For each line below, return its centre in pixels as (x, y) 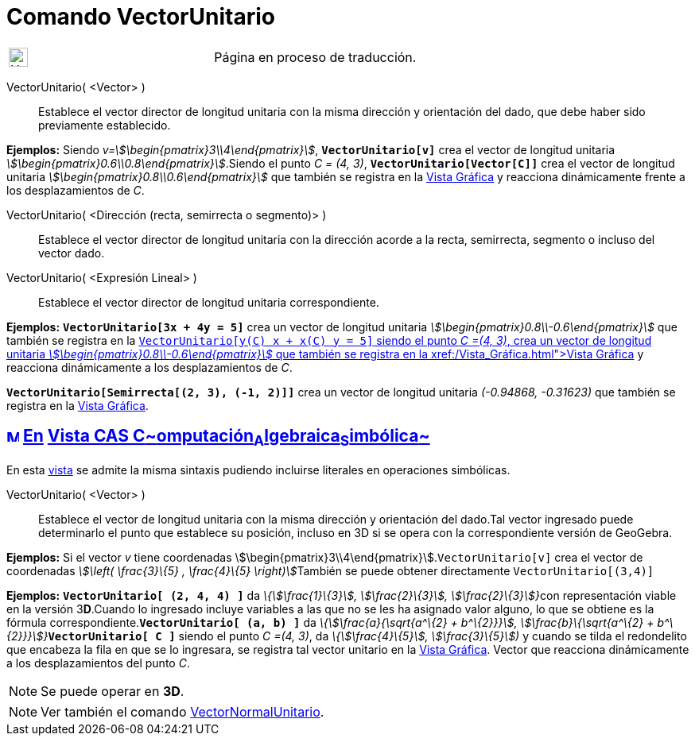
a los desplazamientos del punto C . (98, 663)
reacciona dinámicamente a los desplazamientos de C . (149, 367)
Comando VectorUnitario (141, 17)
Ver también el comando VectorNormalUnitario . (182, 711)
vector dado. (72, 253)
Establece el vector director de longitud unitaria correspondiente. (209, 302)
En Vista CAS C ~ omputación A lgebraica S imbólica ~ (226, 438)
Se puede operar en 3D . (113, 691)
